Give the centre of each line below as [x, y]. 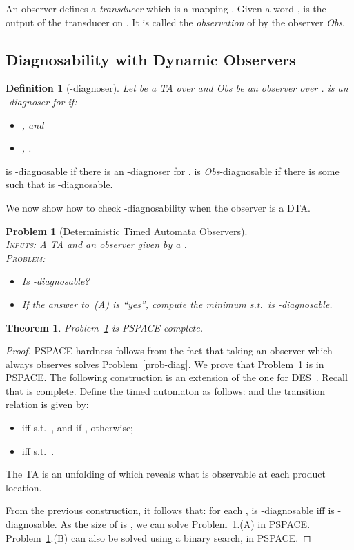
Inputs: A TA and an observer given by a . [96, 244]
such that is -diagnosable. [59, 184]
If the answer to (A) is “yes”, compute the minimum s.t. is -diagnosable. [177, 304]
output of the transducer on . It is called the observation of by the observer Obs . [175, 22]
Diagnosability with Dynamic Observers [151, 59]
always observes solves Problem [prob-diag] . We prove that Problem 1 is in [165, 364]
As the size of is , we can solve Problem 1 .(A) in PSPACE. [185, 524]
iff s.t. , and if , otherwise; [77, 428]
